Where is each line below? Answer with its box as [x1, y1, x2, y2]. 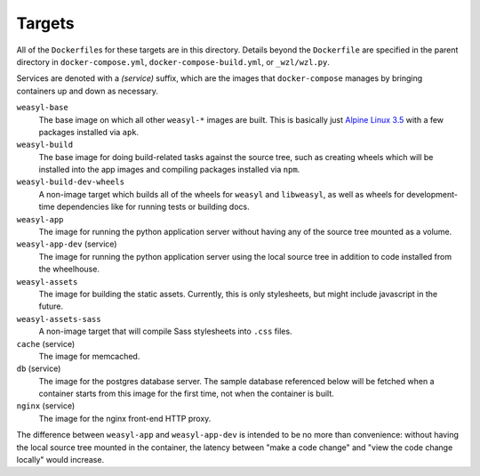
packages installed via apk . [38, 126, 140, 137]
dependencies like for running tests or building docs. [56, 201, 251, 213]
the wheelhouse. [38, 263, 100, 275]
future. [38, 301, 64, 311]
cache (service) [16, 338, 76, 349]
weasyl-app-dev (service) [16, 238, 117, 249]
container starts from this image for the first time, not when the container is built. [38, 388, 335, 399]
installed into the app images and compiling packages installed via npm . [38, 165, 300, 175]
